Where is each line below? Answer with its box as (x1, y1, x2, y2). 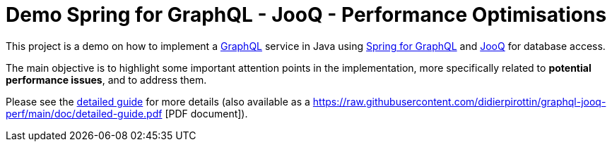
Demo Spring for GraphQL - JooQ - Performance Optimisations (6, 3, 607, 27)
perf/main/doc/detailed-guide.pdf (6, 107, 163, 120)
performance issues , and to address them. (6, 73, 207, 86)
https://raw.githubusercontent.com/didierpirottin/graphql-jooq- (312, 95, 606, 108)
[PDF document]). (165, 107, 248, 120)
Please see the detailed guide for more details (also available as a (6, 95, 310, 108)
